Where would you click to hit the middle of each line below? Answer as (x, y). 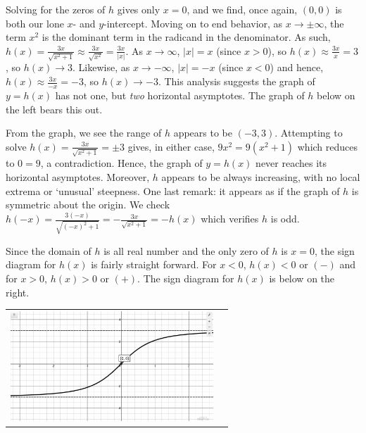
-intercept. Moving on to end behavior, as (193, 23)
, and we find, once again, (242, 9)
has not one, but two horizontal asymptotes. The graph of (180, 95)
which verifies (230, 219)
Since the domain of (49, 250)
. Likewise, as (101, 67)
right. (18, 292)
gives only (139, 9)
